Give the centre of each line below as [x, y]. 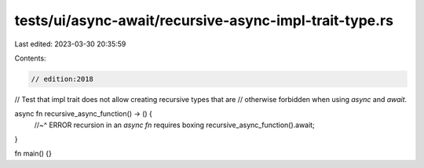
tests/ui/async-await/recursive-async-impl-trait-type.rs [204, 20]
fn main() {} [33, 154]
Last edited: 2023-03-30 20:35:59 [70, 44]
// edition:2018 [62, 79]
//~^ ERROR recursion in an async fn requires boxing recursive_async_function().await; [175, 125]
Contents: [30, 58]
